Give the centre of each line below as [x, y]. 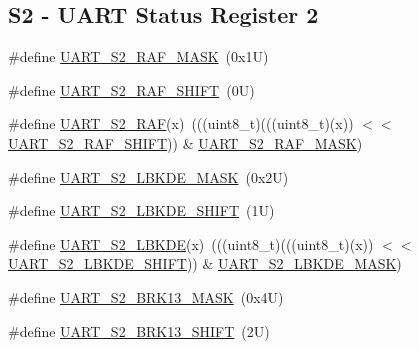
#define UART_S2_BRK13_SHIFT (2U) [139, 330]
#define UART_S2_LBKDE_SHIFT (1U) [141, 210]
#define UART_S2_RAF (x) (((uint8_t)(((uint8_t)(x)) [181, 123]
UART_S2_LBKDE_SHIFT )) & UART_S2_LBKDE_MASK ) [205, 263]
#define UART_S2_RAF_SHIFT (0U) [131, 89]
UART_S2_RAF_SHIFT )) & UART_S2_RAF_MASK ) [185, 142]
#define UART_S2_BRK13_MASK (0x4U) [146, 296]
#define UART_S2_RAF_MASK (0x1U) [138, 56]
